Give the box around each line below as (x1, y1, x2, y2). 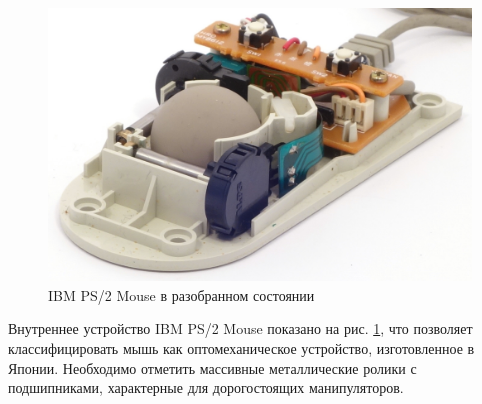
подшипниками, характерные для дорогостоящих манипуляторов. (8, 377, 404, 398)
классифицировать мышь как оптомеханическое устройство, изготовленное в (8, 338, 475, 359)
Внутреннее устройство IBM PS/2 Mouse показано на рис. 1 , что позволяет (8, 318, 473, 339)
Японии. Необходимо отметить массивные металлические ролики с (8, 357, 417, 378)
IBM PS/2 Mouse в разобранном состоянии (48, 284, 315, 305)
